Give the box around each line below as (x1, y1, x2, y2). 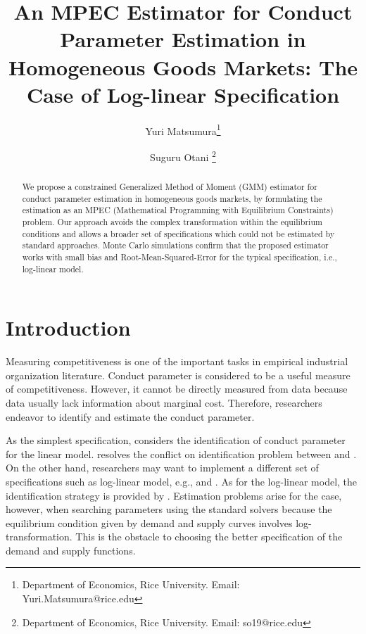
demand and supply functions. (6, 543, 136, 557)
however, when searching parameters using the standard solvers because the (6, 502, 332, 516)
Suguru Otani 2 (150, 147, 216, 164)
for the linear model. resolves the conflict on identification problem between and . (6, 446, 357, 461)
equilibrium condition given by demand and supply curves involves (6, 515, 293, 530)
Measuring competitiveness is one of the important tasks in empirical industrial (6, 354, 348, 369)
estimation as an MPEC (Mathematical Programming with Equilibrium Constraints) (22, 204, 334, 216)
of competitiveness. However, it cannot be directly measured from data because (6, 381, 348, 396)
